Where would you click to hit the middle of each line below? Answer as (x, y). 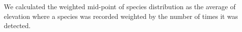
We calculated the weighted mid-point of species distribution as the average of (120, 6)
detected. (17, 25)
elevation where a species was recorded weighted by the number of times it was (121, 16)
